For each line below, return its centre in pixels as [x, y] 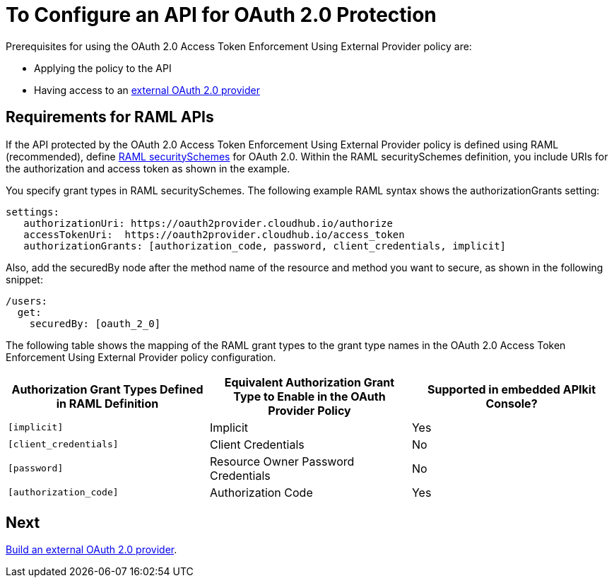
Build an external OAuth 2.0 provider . [91, 550]
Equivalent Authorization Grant [309, 382]
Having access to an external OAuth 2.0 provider [147, 90]
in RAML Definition [107, 403]
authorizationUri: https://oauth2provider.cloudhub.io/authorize [208, 223]
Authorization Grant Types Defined [107, 389]
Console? [512, 403]
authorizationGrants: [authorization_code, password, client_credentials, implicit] [265, 246]
